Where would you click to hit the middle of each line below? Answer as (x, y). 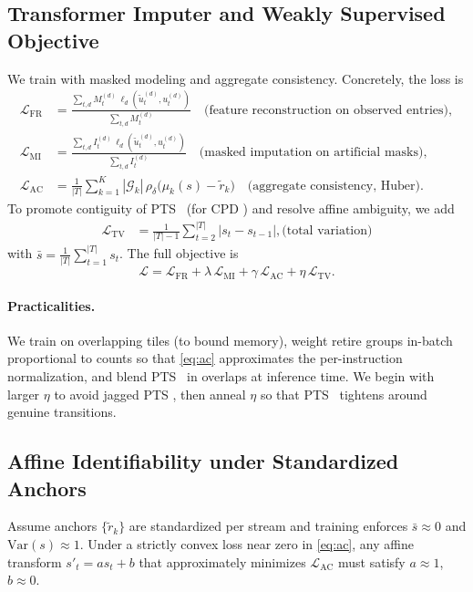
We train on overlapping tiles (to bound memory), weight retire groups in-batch (230, 340)
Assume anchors (52, 526)
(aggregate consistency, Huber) (334, 186)
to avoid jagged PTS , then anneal (150, 394)
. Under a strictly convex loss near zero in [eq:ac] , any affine (247, 544)
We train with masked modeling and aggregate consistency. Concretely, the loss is (236, 78)
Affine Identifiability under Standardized (203, 461)
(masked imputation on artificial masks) (311, 153)
